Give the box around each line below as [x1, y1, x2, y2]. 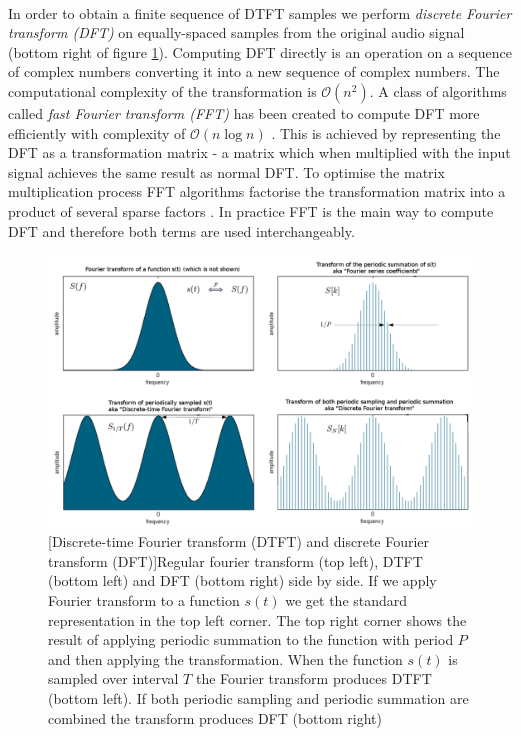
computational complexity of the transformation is [8, 80, 317, 101]
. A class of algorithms [369, 80, 507, 101]
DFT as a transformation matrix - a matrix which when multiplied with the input [8, 142, 511, 163]
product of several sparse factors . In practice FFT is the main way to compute [8, 200, 494, 221]
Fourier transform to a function [48, 589, 240, 610]
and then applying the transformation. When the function [48, 648, 403, 669]
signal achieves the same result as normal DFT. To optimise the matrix [8, 161, 445, 182]
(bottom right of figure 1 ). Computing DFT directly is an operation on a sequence [8, 41, 512, 62]
